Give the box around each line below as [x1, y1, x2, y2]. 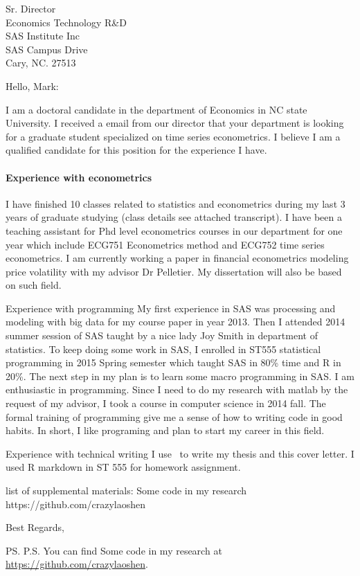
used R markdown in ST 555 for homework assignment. [6, 460, 241, 474]
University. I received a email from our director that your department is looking [6, 116, 344, 130]
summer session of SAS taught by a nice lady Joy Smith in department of [6, 328, 318, 343]
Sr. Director [6, 1, 56, 15]
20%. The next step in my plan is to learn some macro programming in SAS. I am [6, 368, 354, 383]
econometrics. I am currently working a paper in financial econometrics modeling [6, 251, 349, 265]
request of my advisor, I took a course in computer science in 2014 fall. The [6, 396, 326, 411]
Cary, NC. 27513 [6, 55, 76, 70]
